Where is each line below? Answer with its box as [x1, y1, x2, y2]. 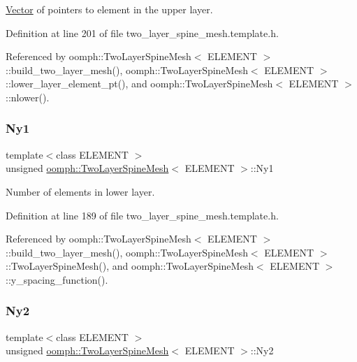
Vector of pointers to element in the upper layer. [6, 2, 213, 16]
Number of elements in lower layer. [6, 184, 155, 198]
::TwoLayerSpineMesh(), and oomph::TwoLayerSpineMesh [6, 259, 254, 273]
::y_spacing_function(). [6, 272, 108, 287]
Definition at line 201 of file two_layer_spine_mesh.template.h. [6, 25, 279, 40]
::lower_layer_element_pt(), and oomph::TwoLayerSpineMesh [6, 76, 273, 91]
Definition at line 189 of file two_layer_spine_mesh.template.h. [6, 208, 279, 222]
